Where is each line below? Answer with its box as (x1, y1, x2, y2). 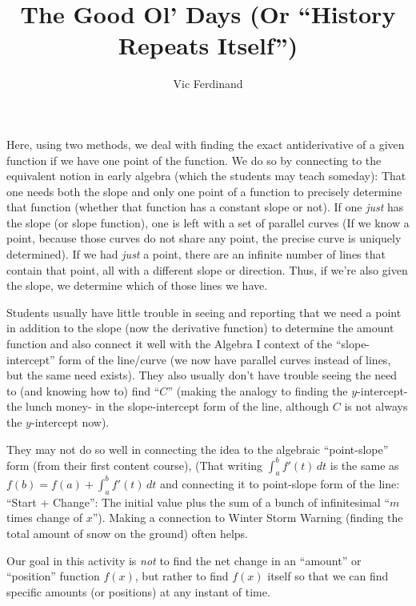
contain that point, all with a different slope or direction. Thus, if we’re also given (6, 261, 408, 278)
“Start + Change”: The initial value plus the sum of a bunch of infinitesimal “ (6, 493, 390, 510)
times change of (6, 509, 82, 526)
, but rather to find (134, 568, 229, 584)
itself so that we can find (267, 568, 389, 584)
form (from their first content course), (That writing (6, 456, 263, 473)
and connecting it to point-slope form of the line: (159, 475, 400, 492)
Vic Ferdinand (173, 75, 243, 92)
